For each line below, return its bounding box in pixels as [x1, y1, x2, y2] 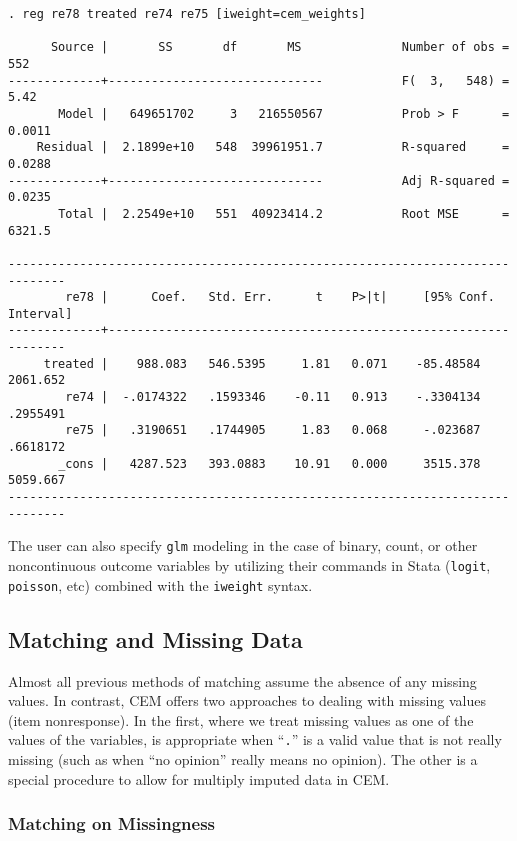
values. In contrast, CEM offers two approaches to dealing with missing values [8, 690, 486, 711]
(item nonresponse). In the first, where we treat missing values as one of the [8, 709, 474, 730]
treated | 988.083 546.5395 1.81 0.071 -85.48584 [43, 356, 481, 371]
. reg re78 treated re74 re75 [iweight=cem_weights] [8, 7, 366, 21]
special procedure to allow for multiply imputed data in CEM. [8, 768, 390, 789]
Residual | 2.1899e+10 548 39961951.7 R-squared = [36, 140, 510, 155]
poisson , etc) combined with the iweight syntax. [8, 574, 313, 595]
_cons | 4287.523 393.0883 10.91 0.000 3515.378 [58, 456, 481, 471]
